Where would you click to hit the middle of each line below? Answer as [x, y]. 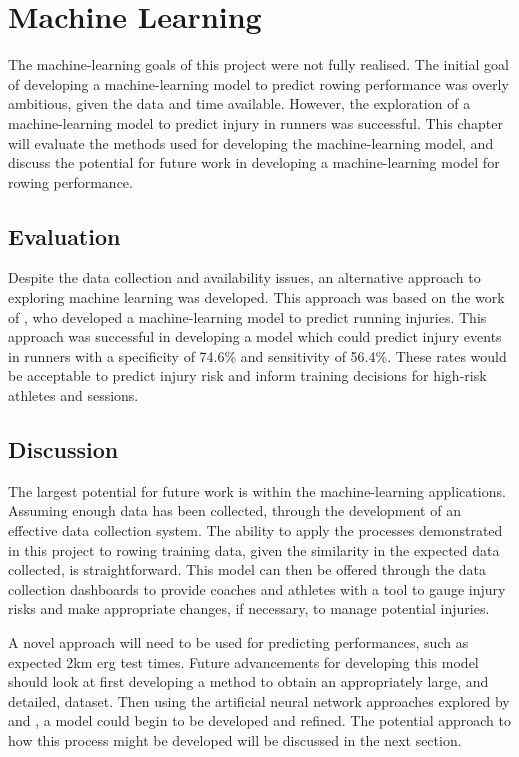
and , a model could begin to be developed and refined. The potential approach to [259, 720]
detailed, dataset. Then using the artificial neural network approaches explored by [259, 700]
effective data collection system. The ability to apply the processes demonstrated [255, 530]
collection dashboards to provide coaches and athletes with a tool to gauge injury [257, 588]
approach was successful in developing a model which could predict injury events [255, 336]
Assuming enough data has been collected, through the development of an [234, 510]
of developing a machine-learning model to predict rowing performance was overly [258, 83]
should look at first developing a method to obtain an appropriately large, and [248, 681]
